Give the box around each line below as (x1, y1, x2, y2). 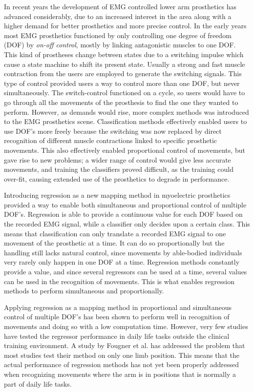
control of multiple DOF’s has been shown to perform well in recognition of (4, 311, 230, 322)
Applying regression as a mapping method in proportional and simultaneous (4, 302, 232, 312)
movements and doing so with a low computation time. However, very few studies (4, 321, 248, 331)
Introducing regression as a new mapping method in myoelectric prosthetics (4, 190, 231, 200)
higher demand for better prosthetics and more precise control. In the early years (4, 21, 247, 31)
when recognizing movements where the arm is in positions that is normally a (4, 369, 236, 379)
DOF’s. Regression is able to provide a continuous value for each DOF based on (4, 209, 243, 219)
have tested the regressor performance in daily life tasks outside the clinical (4, 330, 230, 341)
